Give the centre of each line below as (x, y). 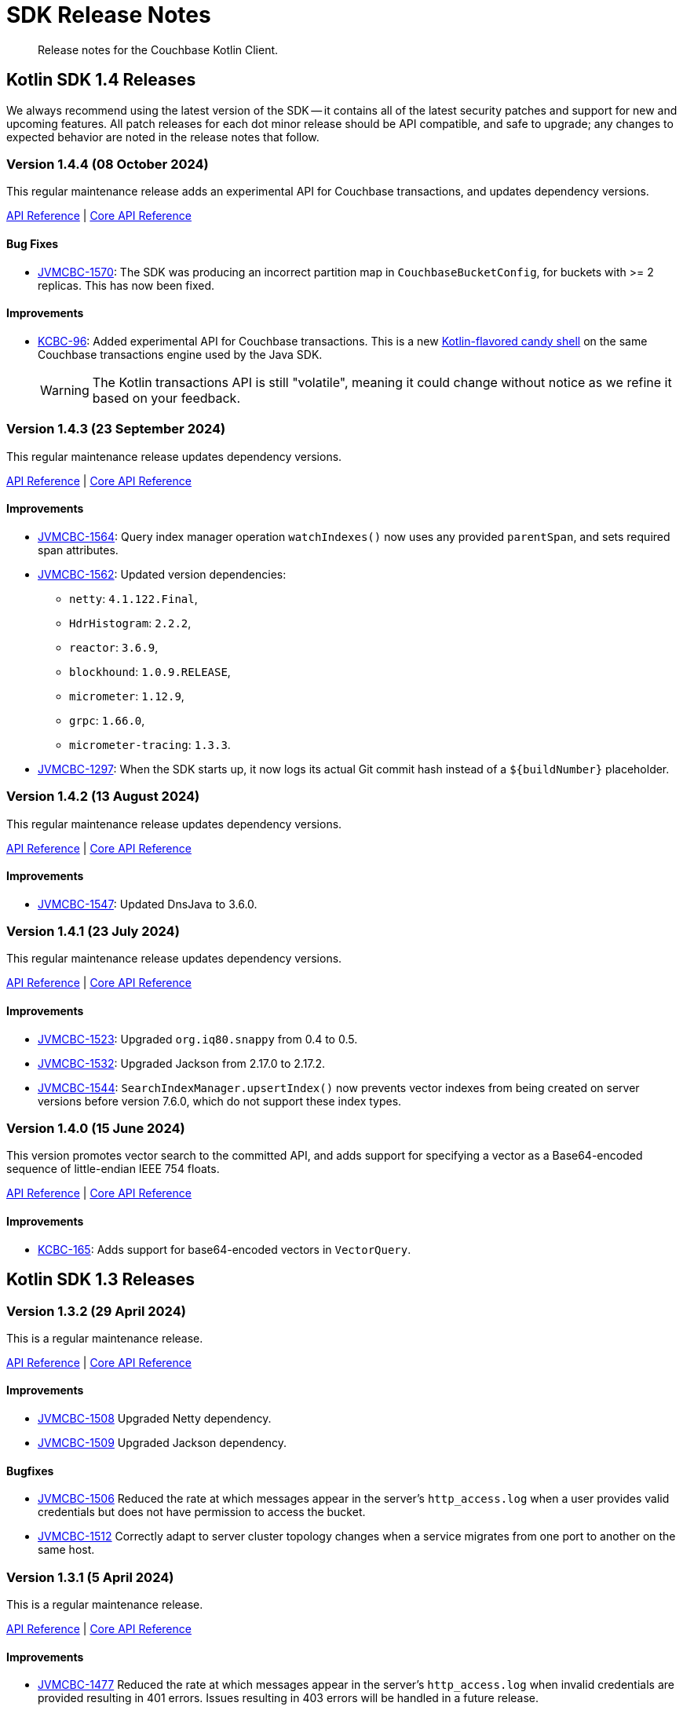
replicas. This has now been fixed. (126, 285)
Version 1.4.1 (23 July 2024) (93, 932)
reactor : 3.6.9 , (114, 647)
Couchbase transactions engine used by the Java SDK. (180, 354)
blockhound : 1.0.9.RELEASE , (150, 671)
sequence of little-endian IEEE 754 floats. (113, 1169)
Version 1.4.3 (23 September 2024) (116, 429)
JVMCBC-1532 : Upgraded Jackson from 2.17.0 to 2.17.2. (182, 1063)
